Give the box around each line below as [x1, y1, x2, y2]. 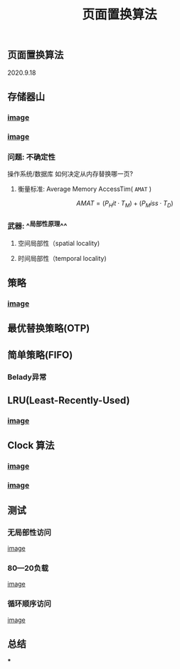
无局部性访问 [7, 527, 52, 537]
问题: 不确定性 [7, 152, 55, 162]
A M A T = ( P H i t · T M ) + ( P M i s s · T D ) [76, 199, 174, 209]
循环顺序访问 [7, 599, 52, 609]
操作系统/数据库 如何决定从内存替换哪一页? [7, 170, 134, 178]
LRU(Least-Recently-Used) [7, 395, 130, 407]
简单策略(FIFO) [7, 348, 73, 361]
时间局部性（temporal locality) [17, 254, 107, 262]
